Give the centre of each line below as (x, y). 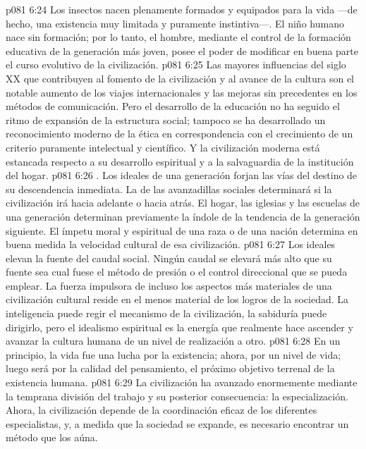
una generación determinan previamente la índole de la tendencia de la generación (183, 216)
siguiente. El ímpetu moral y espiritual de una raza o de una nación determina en (182, 230)
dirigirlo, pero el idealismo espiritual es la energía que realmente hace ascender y (179, 327)
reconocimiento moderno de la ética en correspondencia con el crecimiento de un (179, 134)
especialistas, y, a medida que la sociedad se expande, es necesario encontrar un (177, 423)
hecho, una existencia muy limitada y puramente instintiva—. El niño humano (175, 23)
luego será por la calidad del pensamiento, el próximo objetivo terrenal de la (170, 368)
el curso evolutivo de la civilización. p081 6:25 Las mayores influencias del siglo (176, 64)
